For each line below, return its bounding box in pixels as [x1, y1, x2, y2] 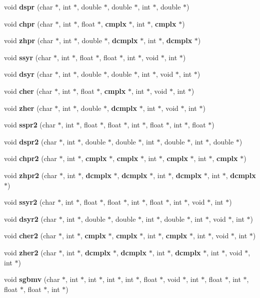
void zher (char [4, 102, 52, 113]
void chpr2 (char [4, 153, 57, 164]
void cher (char [4, 85, 52, 96]
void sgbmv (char [4, 274, 60, 284]
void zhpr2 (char [4, 170, 57, 180]
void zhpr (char [4, 35, 53, 46]
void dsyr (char [4, 69, 52, 79]
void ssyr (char [4, 52, 51, 62]
